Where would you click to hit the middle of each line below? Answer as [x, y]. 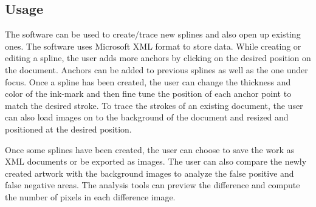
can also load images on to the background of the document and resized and [147, 117]
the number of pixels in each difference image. [90, 196]
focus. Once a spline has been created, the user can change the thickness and [148, 81]
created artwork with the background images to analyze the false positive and [149, 173]
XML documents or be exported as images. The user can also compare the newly [156, 161]
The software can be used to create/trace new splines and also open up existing [153, 34]
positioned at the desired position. [68, 129]
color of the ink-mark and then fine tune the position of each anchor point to [148, 94]
